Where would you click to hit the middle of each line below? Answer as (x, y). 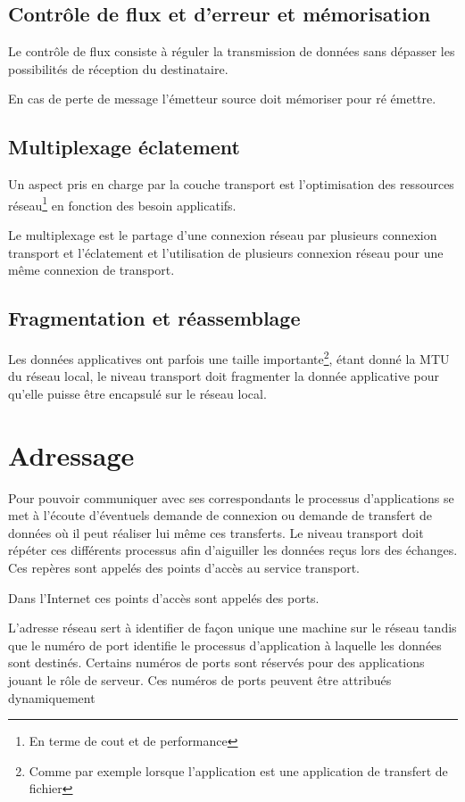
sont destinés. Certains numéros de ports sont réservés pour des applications (216, 662)
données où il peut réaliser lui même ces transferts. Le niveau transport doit (216, 532)
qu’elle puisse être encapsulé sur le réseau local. (137, 393)
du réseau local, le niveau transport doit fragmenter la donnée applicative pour (224, 376)
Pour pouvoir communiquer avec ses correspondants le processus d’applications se (231, 497)
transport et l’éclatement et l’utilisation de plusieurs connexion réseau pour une (226, 252)
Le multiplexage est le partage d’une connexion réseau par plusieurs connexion (223, 235)
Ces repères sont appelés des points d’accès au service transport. (184, 567)
